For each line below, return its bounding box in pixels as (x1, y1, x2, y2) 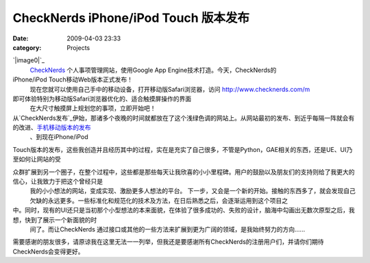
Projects (66, 43, 90, 51)
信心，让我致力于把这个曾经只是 (12, 177, 103, 186)
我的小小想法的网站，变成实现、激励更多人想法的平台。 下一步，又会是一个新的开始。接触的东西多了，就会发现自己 (29, 187, 356, 195)
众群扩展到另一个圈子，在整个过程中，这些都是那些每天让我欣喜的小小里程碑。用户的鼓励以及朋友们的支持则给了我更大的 (12, 168, 355, 176)
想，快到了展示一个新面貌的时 (12, 216, 97, 224)
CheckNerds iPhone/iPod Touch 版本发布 (12, 10, 250, 25)
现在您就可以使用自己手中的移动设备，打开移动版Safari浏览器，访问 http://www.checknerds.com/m (29, 85, 310, 93)
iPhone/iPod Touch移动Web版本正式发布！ (12, 75, 134, 84)
